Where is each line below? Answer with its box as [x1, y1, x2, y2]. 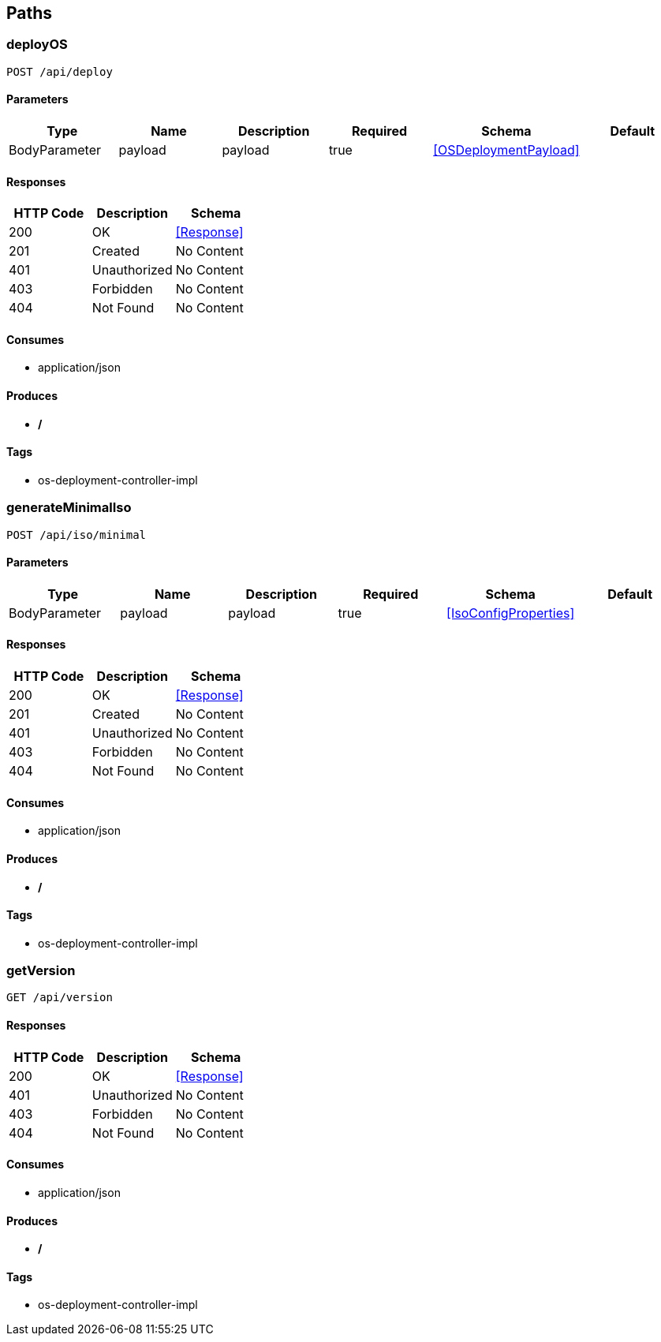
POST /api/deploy [6, 65, 113, 78]
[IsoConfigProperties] [446, 604, 575, 621]
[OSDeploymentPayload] [433, 142, 580, 159]
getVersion [6, 963, 76, 979]
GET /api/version [6, 991, 113, 1004]
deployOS [6, 36, 68, 53]
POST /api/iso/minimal [6, 528, 147, 541]
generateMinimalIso [6, 499, 132, 516]
